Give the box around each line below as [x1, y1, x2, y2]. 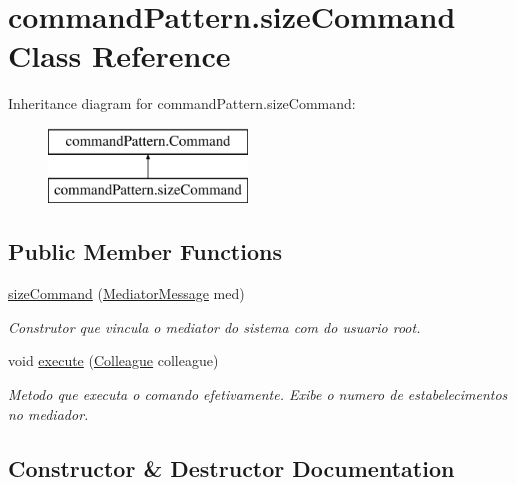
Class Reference [8, 35, 231, 76]
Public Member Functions [8, 236, 282, 267]
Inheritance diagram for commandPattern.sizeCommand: [8, 93, 356, 114]
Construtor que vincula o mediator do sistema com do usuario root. [8, 316, 421, 337]
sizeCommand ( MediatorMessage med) [8, 283, 245, 304]
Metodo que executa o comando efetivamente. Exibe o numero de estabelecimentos [8, 384, 508, 405]
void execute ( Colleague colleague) [8, 350, 219, 371]
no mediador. [8, 403, 89, 424]
